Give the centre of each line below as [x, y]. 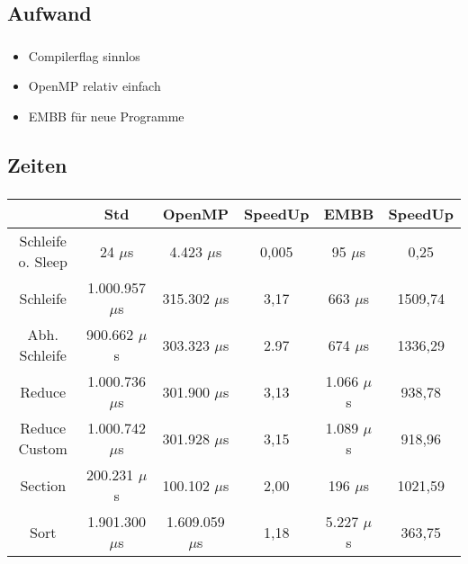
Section [43, 485]
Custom [43, 449]
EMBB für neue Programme [106, 116]
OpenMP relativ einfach [94, 86]
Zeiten [37, 164]
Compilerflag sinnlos [84, 55]
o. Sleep [43, 262]
